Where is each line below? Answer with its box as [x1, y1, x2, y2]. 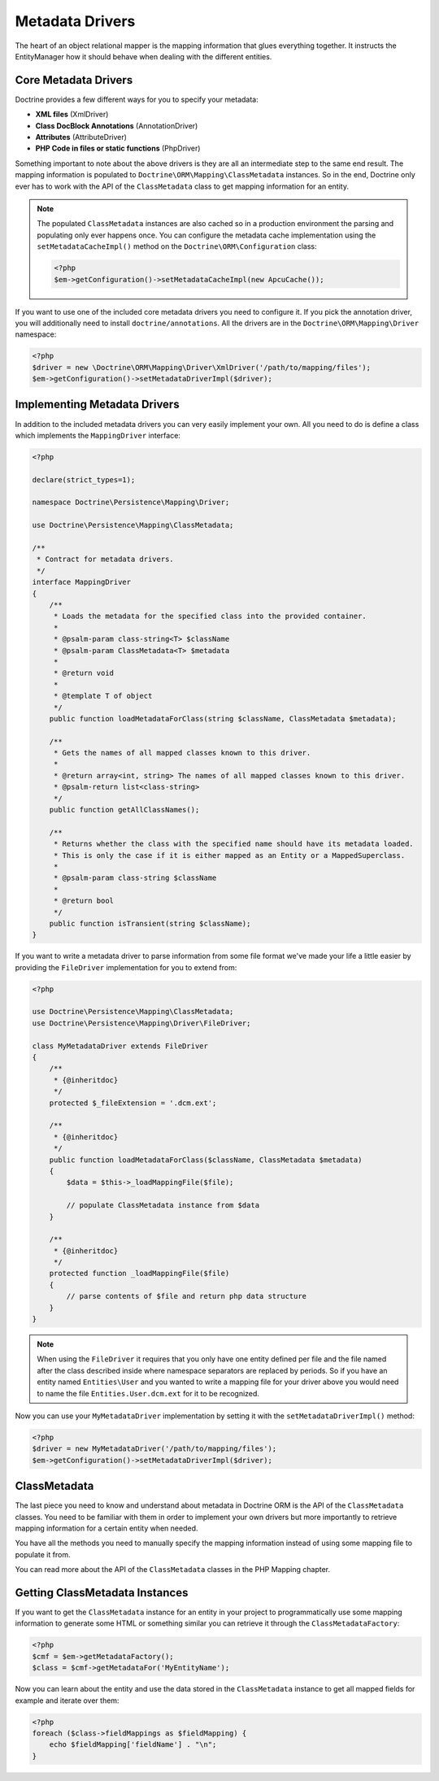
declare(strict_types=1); [32, 475, 136, 484]
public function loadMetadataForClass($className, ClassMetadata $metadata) [49, 1155, 363, 1165]
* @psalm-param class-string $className [53, 873, 217, 882]
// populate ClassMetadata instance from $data [66, 1200, 260, 1210]
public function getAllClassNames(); [49, 805, 200, 815]
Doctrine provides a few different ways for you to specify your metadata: [15, 94, 259, 104]
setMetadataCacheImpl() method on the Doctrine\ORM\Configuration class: [37, 242, 317, 251]
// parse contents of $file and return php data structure [66, 1291, 307, 1301]
